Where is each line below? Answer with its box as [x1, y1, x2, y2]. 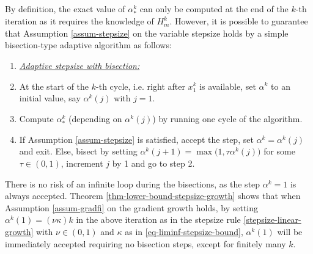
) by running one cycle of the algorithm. [152, 112, 303, 125]
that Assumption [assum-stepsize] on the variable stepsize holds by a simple [5, 26, 289, 39]
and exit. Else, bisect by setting [19, 145, 138, 158]
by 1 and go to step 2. [112, 157, 195, 170]
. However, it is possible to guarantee [169, 15, 308, 27]
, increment [61, 157, 103, 170]
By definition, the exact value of [5, 2, 125, 15]
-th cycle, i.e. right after [96, 79, 185, 92]
